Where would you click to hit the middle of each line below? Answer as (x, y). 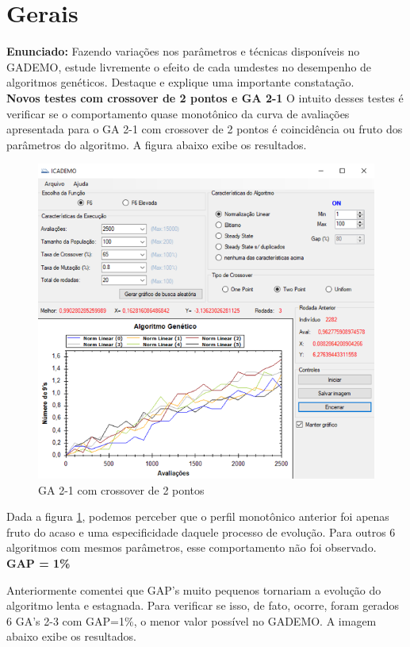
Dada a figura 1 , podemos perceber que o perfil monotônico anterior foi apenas (198, 516)
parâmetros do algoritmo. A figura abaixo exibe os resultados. (157, 144)
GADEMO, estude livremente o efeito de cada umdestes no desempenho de (189, 66)
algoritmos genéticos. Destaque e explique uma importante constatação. (180, 82)
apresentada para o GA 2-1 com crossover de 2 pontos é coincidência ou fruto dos (205, 129)
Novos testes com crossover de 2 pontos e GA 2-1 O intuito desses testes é (205, 97)
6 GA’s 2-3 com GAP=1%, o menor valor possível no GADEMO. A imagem (192, 620)
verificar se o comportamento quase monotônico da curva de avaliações (178, 113)
